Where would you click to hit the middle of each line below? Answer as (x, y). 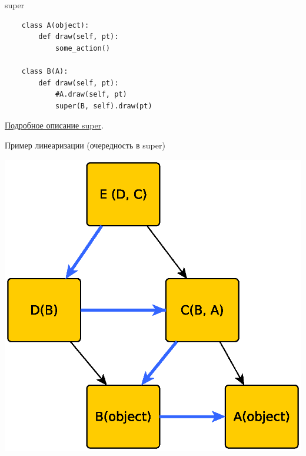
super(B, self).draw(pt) (104, 106)
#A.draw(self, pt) (91, 95)
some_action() (82, 48)
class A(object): (55, 25)
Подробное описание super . (54, 125)
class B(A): (45, 71)
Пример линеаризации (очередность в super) (85, 145)
